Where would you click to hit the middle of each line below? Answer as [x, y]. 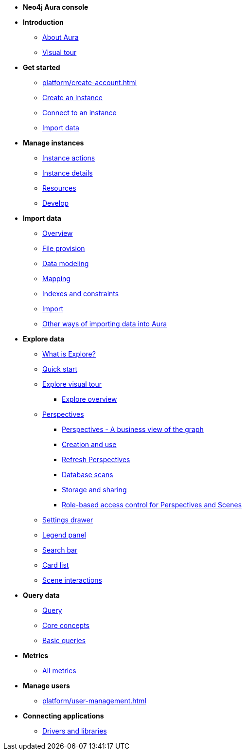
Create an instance [73, 98]
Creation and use [89, 444]
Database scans [88, 475]
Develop [56, 203]
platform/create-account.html [90, 82]
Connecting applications [63, 716]
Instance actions [69, 158]
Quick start [60, 369]
